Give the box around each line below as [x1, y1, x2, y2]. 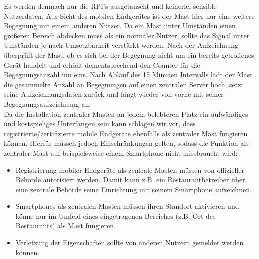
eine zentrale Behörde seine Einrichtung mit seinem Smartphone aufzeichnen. [15, 184, 252, 194]
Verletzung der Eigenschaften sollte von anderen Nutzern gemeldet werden [15, 237, 244, 248]
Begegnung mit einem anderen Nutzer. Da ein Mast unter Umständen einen [4, 20, 236, 31]
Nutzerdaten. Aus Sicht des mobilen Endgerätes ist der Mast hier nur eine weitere [4, 10, 255, 21]
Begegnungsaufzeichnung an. [4, 98, 91, 109]
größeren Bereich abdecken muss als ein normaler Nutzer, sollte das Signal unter [4, 30, 250, 40]
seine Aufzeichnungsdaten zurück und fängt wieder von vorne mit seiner [4, 89, 224, 99]
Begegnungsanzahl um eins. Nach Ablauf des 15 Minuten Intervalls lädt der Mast [4, 69, 253, 80]
